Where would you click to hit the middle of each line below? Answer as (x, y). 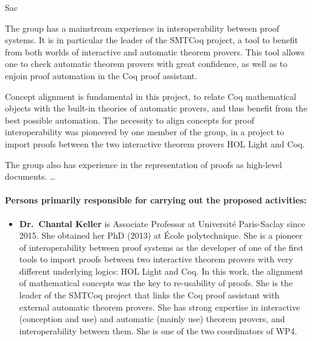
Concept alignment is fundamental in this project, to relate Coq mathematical (151, 96)
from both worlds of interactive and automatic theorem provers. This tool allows (155, 51)
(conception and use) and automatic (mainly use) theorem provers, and (152, 319)
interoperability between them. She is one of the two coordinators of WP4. (158, 330)
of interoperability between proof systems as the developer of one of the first (161, 247)
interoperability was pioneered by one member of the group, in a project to (145, 132)
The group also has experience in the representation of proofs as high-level (144, 164)
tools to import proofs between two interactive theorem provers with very (156, 259)
